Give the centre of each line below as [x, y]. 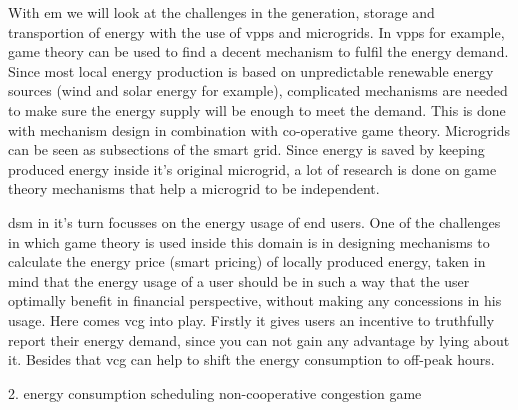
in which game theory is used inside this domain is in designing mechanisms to [249, 241]
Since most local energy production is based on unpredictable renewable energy [251, 70]
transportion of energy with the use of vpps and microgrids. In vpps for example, [256, 31]
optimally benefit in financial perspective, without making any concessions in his [255, 300]
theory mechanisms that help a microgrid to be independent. [194, 188]
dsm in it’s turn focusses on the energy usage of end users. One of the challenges [254, 221]
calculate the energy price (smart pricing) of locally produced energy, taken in [247, 261]
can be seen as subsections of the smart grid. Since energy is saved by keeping [246, 149]
